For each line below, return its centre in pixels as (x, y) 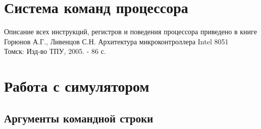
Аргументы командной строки (79, 118)
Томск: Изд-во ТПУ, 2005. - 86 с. (55, 51)
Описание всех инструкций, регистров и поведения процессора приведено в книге (130, 31)
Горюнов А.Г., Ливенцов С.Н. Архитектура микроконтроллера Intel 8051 (116, 41)
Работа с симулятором (77, 86)
